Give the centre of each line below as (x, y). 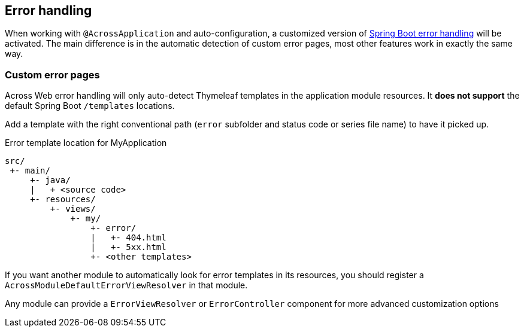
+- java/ (50, 180)
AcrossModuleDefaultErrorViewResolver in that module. (126, 285)
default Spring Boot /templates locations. (90, 106)
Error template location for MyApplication (86, 143)
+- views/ (73, 209)
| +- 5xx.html (128, 247)
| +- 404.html (128, 238)
